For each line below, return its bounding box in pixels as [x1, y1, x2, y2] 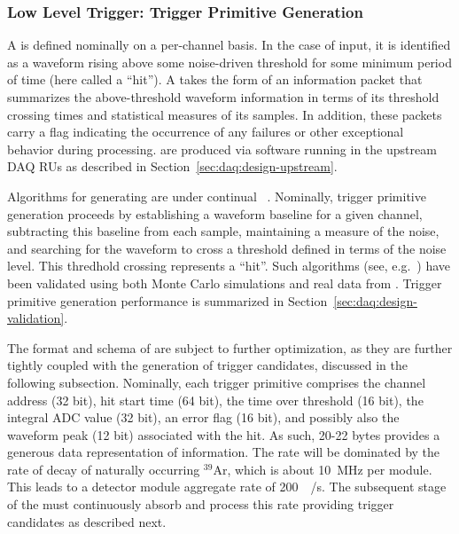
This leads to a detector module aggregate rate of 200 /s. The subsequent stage [7, 477, 447, 496]
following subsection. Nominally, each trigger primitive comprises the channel [7, 373, 426, 391]
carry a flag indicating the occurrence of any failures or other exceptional [7, 122, 404, 141]
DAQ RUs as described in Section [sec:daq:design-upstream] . [7, 157, 338, 176]
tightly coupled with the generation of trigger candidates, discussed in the [7, 356, 408, 374]
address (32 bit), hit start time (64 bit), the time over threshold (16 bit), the [7, 390, 424, 409]
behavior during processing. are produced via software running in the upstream [7, 139, 437, 158]
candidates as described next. [7, 512, 167, 530]
